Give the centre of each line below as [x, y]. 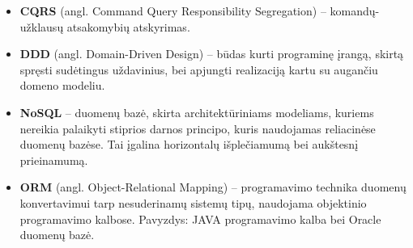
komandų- [355, 11]
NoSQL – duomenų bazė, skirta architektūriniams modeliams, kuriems [197, 112]
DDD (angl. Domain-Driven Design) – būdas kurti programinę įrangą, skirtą [212, 54]
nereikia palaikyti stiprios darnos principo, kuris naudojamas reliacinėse [198, 128]
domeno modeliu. [62, 85]
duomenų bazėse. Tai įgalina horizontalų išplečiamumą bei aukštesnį [189, 144]
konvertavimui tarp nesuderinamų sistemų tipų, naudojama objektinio [193, 202]
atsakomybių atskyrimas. [128, 26]
